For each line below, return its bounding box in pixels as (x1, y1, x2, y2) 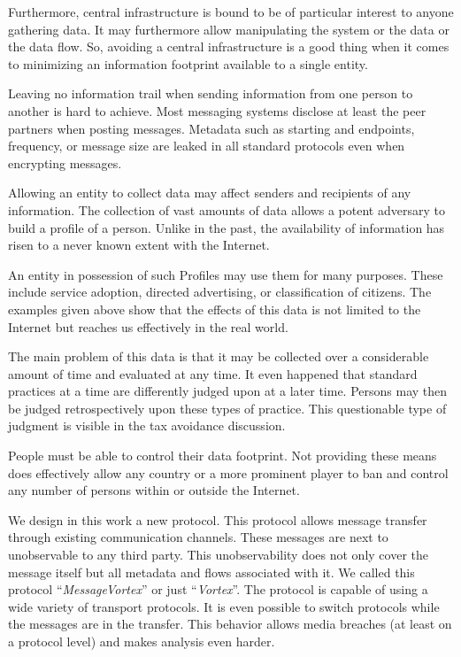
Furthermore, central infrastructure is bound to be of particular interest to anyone (8, 3, 454, 20)
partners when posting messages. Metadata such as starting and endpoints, (8, 119, 415, 137)
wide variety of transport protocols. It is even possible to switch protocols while (8, 597, 440, 615)
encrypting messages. (8, 153, 122, 172)
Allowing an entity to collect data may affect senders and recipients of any (8, 183, 411, 202)
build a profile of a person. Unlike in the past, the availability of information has (8, 218, 445, 236)
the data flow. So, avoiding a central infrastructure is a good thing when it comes (8, 37, 449, 56)
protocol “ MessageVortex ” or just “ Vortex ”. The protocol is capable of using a (8, 580, 428, 599)
